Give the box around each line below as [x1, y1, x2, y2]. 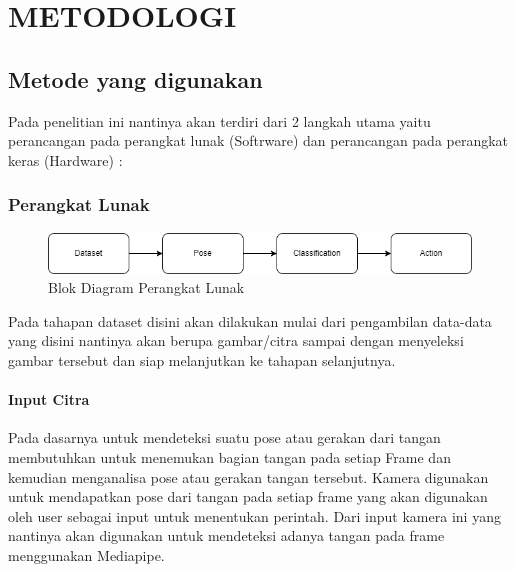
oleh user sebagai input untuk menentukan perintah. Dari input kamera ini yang [8, 505, 501, 526]
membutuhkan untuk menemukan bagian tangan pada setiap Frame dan [8, 446, 451, 467]
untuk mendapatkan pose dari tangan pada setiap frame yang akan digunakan [8, 486, 488, 507]
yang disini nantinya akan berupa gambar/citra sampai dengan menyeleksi [8, 330, 464, 351]
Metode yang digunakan [8, 63, 263, 94]
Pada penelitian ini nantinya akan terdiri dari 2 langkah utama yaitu [8, 110, 431, 131]
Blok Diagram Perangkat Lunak [48, 277, 245, 298]
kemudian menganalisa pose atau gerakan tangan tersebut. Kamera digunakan [8, 466, 489, 487]
